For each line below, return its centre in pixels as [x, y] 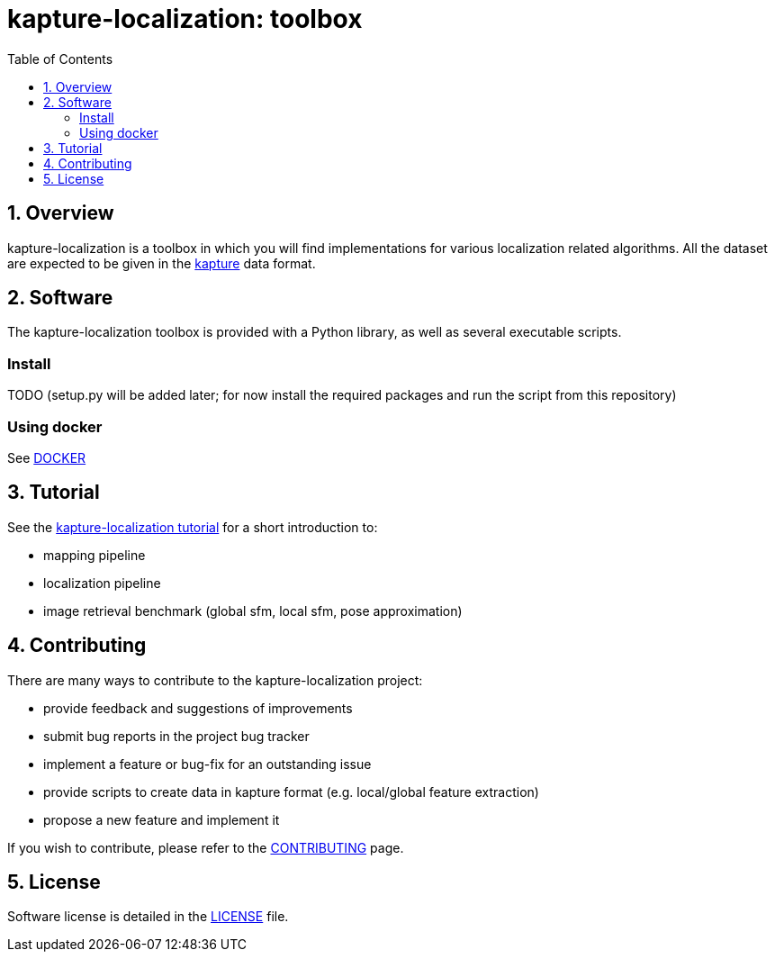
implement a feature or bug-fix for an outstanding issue [207, 764]
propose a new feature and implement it [162, 819]
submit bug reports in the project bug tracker [176, 736]
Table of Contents [60, 59]
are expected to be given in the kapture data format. [162, 263]
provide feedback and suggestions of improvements [198, 708]
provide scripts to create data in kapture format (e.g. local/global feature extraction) [291, 792]
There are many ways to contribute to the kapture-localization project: [215, 680]
